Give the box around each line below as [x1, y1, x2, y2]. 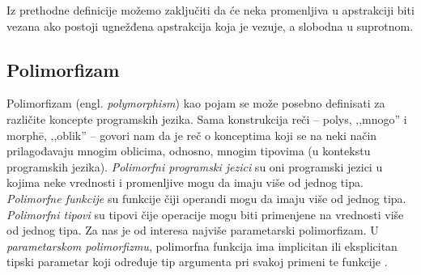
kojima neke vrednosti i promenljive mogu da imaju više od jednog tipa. [6, 174, 364, 191]
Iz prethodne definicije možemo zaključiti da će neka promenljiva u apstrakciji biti [6, 2, 415, 18]
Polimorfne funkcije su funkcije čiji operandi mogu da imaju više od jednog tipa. [6, 189, 406, 206]
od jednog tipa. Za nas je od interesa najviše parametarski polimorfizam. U [6, 222, 379, 239]
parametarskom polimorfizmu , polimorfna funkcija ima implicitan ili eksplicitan [6, 237, 398, 254]
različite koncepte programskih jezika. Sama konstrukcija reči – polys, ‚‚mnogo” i [6, 110, 407, 127]
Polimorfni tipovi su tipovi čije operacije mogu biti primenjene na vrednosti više [6, 205, 404, 222]
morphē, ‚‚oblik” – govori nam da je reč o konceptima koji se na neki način [6, 126, 377, 143]
